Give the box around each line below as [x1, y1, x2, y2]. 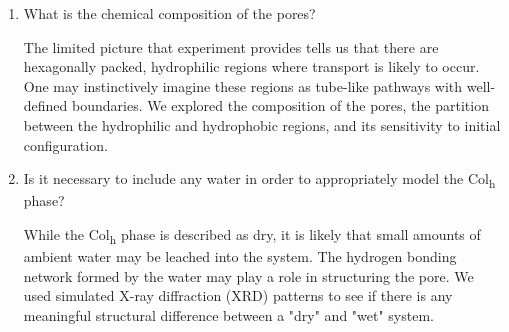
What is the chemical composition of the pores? [23, 3, 316, 23]
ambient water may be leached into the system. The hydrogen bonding [23, 246, 457, 266]
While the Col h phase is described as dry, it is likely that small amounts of [23, 223, 481, 247]
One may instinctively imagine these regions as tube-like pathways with [23, 75, 463, 96]
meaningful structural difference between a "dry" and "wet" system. [23, 304, 434, 325]
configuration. [23, 134, 108, 155]
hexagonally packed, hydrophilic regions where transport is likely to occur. [23, 56, 480, 77]
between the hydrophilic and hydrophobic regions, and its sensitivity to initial [23, 114, 501, 135]
